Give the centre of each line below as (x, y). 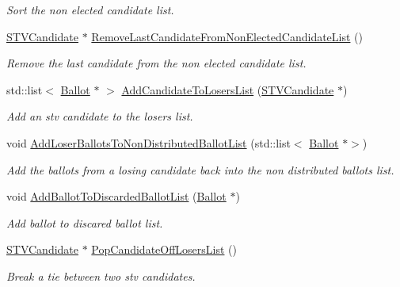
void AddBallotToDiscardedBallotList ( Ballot (116, 196)
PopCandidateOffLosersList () (164, 249)
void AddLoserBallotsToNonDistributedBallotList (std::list (149, 142)
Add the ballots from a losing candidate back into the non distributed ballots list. (200, 169)
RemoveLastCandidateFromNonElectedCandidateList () (227, 36)
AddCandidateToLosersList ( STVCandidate (228, 89)
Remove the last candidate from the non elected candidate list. (156, 63)
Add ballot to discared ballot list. (85, 222)
